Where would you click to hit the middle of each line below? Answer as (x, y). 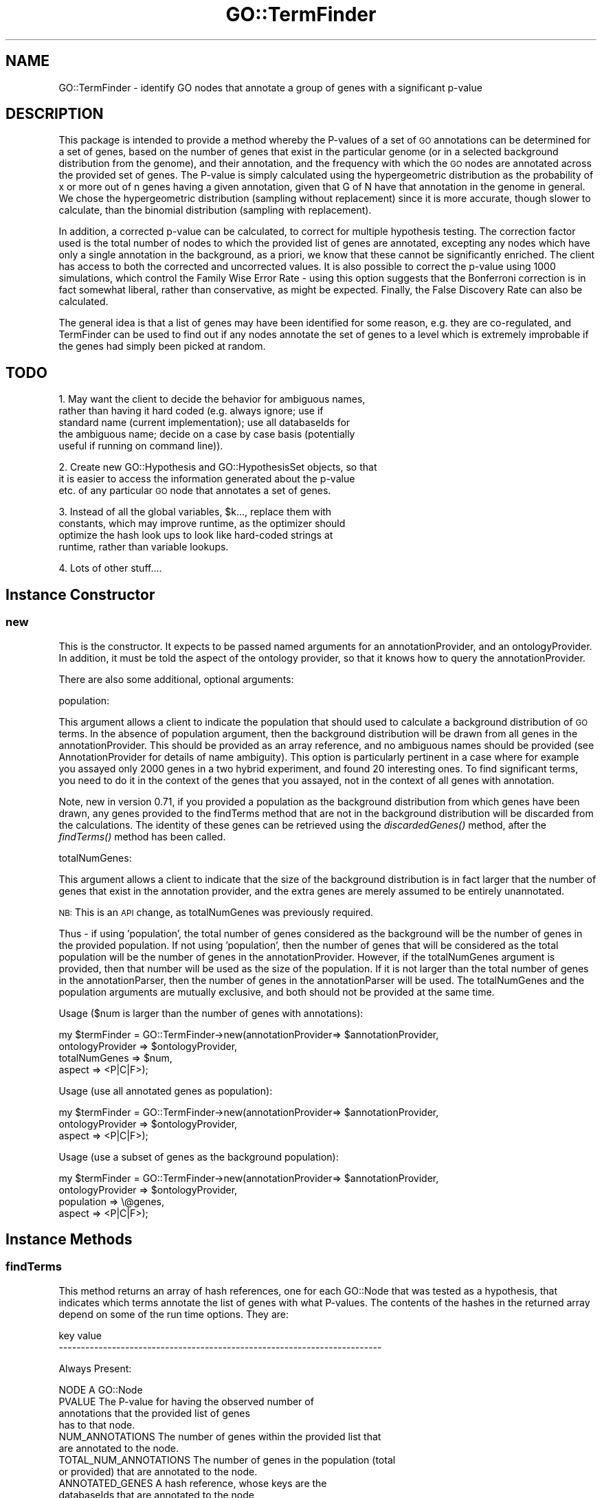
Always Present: (95, 1368)
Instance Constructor (80, 594)
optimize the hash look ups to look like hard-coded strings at (196, 535)
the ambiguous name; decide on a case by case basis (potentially (207, 434)
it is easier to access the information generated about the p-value (207, 479)
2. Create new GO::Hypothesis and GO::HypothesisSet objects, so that (218, 467)
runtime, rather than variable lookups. (144, 547)
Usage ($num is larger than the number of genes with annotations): (211, 1013)
